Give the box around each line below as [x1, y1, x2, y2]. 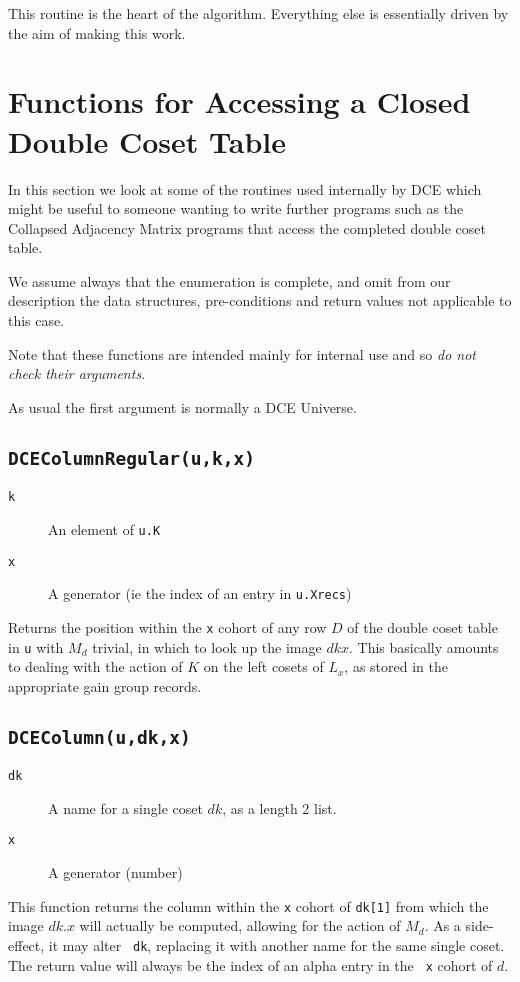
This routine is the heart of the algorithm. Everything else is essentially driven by [8, 3, 509, 23]
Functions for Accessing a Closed [8, 81, 471, 122]
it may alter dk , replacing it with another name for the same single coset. [48, 934, 505, 955]
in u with [8, 636, 64, 657]
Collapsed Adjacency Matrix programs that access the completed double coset [8, 217, 487, 238]
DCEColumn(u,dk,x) [8, 726, 191, 748]
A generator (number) [48, 862, 183, 883]
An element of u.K [48, 518, 161, 539]
